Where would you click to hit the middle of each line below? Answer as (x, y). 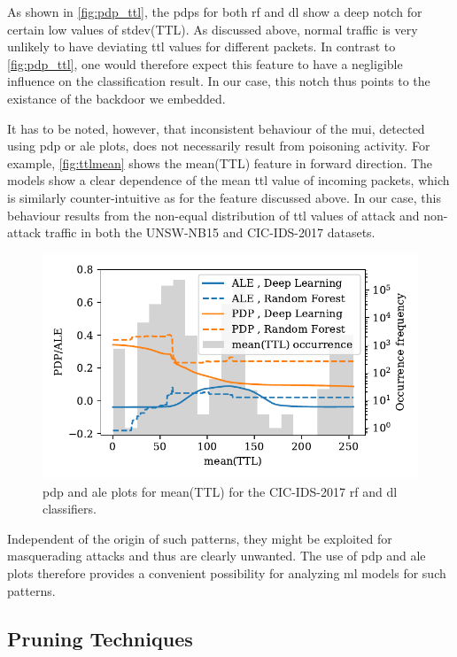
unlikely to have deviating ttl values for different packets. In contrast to (201, 46)
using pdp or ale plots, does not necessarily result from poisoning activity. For (219, 146)
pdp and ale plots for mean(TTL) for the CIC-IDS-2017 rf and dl (220, 491)
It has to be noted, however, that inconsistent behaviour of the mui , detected (216, 128)
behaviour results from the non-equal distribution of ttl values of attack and (213, 215)
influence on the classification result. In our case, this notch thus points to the (219, 81)
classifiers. (70, 509)
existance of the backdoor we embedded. (116, 98)
